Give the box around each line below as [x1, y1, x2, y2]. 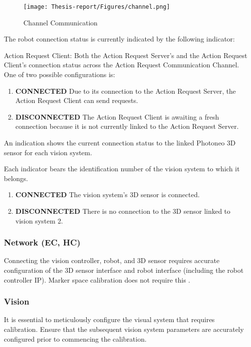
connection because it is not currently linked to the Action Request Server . [15, 121, 239, 131]
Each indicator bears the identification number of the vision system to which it [4, 163, 240, 174]
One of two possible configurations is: [4, 69, 116, 80]
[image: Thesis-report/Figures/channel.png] [23, 3, 170, 10]
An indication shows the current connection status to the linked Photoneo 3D [4, 138, 236, 147]
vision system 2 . [15, 215, 63, 225]
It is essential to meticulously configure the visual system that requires [4, 314, 215, 325]
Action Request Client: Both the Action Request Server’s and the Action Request [4, 50, 248, 60]
